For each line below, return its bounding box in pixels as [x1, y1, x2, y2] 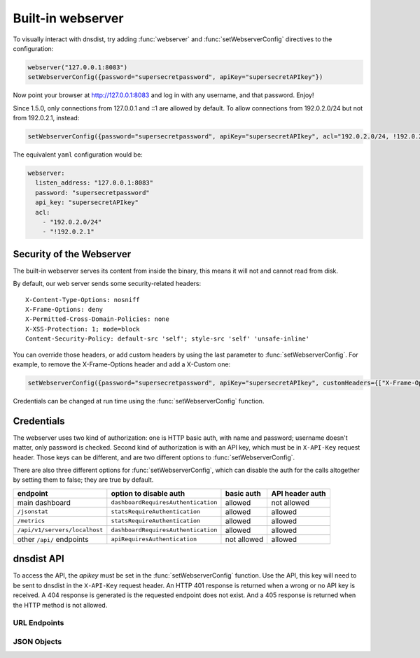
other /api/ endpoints [17, 534, 89, 544]
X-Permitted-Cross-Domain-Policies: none [25, 315, 169, 323]
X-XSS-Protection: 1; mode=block [25, 325, 140, 333]
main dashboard [17, 497, 71, 507]
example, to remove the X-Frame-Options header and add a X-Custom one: [13, 360, 231, 369]
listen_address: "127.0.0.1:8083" [35, 179, 154, 187]
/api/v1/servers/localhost [17, 527, 104, 534]
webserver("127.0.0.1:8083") [27, 63, 128, 71]
